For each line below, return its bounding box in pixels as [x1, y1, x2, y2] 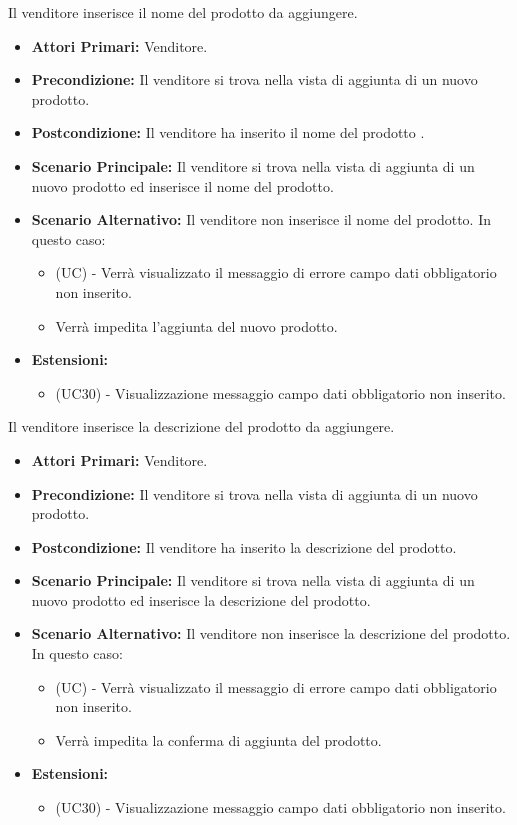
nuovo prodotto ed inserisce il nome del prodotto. [31, 175, 334, 196]
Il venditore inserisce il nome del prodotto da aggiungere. [8, 2, 358, 22]
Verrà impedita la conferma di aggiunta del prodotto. [55, 729, 382, 750]
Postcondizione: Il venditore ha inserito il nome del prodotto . [31, 122, 425, 143]
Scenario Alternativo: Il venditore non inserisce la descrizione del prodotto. [31, 623, 511, 644]
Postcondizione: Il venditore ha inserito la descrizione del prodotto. [31, 536, 457, 557]
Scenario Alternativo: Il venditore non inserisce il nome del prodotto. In [31, 209, 491, 230]
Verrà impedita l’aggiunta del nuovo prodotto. [55, 315, 338, 336]
